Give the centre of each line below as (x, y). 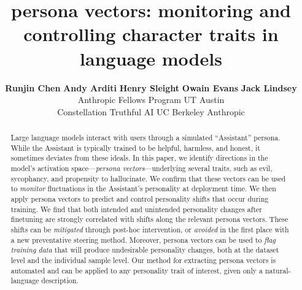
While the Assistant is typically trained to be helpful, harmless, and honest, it (135, 147)
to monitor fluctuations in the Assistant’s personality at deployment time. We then (143, 189)
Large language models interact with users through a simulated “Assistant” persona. (145, 138)
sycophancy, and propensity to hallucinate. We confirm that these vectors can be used (148, 178)
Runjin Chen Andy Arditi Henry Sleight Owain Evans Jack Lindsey (151, 87)
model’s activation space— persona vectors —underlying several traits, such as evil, (141, 168)
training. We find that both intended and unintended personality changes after (137, 209)
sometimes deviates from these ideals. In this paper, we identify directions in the (139, 158)
